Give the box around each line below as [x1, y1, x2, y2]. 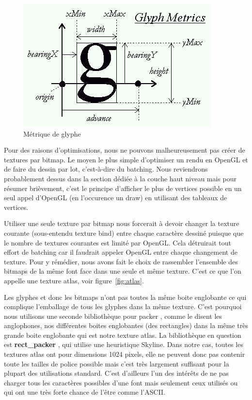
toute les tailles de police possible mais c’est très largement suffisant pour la [4, 358, 229, 368]
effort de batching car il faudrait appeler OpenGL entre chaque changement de [4, 247, 237, 257]
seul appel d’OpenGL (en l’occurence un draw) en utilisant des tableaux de [4, 192, 227, 203]
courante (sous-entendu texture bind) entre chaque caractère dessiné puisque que [4, 227, 244, 238]
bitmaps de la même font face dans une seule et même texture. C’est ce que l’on [4, 266, 241, 276]
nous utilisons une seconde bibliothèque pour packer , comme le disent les [4, 311, 222, 321]
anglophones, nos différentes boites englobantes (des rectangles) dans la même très [4, 320, 248, 330]
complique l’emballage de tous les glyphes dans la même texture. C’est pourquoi [4, 301, 242, 312]
